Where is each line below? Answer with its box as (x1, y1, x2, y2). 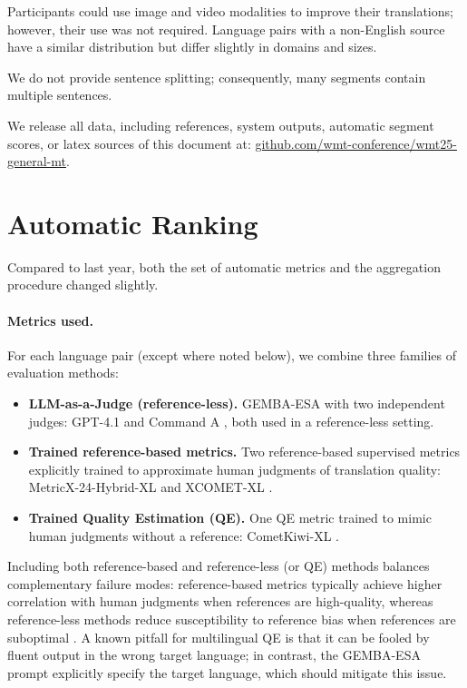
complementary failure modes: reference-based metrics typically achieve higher (7, 574, 443, 593)
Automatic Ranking (7, 204, 258, 241)
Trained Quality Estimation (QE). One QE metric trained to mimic (28, 508, 432, 527)
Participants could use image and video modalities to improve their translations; (7, 2, 453, 20)
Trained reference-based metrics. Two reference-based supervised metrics (28, 442, 461, 461)
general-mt (7, 152, 66, 171)
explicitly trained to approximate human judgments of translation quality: (28, 459, 441, 478)
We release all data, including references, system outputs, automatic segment (7, 115, 434, 134)
